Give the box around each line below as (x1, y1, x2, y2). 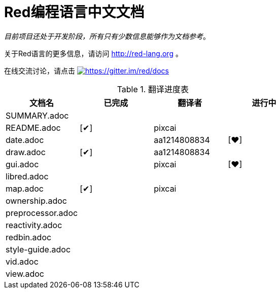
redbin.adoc (6, 232, 52, 242)
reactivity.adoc (6, 219, 62, 230)
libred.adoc (6, 171, 49, 181)
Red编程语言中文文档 (4, 4, 145, 21)
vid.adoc (6, 256, 39, 267)
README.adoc (6, 122, 61, 133)
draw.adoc (6, 146, 46, 157)
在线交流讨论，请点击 (4, 66, 75, 75)
